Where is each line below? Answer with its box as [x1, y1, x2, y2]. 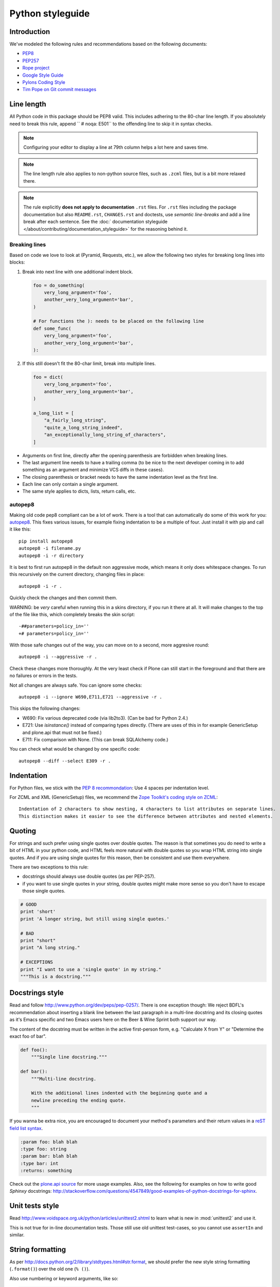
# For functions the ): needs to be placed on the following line [33, 318, 204, 324]
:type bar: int [20, 1160, 59, 1166]
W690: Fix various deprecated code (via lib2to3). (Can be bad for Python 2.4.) [22, 715, 189, 721]
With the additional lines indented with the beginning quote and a [31, 1090, 208, 1096]
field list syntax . [9, 1125, 43, 1131]
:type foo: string [20, 1146, 67, 1152]
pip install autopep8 [18, 538, 73, 544]
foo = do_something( [33, 282, 85, 288]
